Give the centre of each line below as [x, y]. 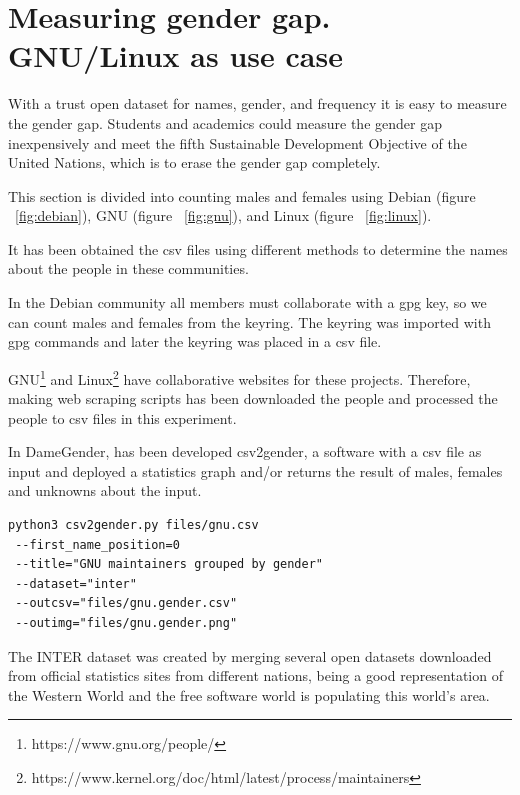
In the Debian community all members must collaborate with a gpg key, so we [247, 302]
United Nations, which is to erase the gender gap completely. [194, 162]
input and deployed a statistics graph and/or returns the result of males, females [255, 470]
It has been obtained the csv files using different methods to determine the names [258, 248]
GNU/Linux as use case [175, 55]
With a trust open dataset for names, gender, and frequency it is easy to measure [257, 103]
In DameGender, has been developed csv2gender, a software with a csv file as [245, 451]
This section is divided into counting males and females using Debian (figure [242, 195]
